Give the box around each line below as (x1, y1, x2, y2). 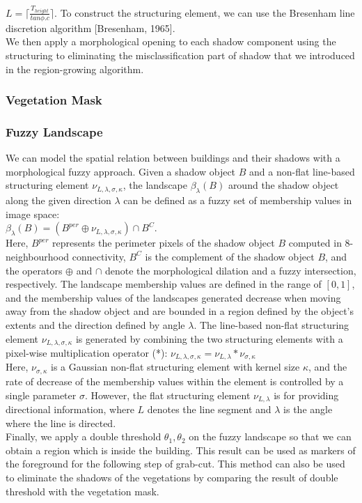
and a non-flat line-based (249, 164, 355, 178)
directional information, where (6, 401, 134, 416)
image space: (6, 206, 60, 221)
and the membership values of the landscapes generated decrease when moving (6, 290, 341, 304)
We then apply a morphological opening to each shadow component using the (6, 34, 336, 49)
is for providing (274, 387, 339, 402)
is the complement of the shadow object (145, 249, 315, 263)
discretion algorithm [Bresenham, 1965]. (6, 20, 175, 35)
